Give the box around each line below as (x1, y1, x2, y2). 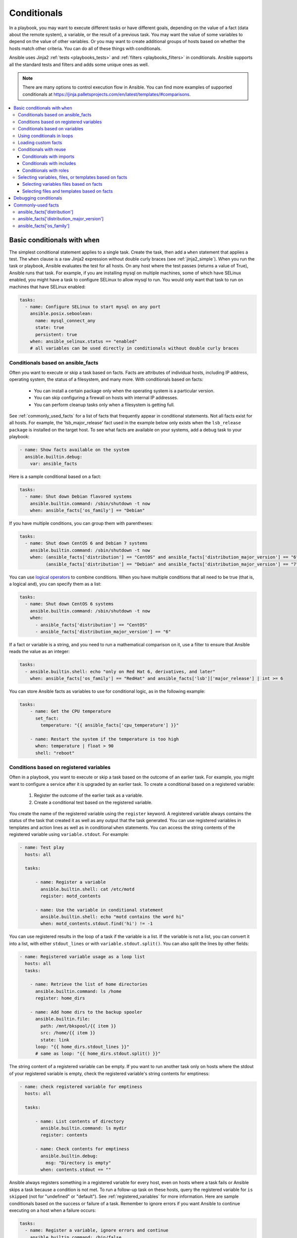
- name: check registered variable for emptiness (19, 1083, 143, 1089)
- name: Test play (19, 845, 64, 850)
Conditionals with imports (22, 154, 74, 159)
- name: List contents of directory (35, 1118, 124, 1124)
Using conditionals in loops (18, 133, 73, 139)
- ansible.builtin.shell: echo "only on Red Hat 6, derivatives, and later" (25, 669, 215, 674)
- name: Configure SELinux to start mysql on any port (25, 304, 161, 309)
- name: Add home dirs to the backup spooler (30, 1009, 143, 1015)
